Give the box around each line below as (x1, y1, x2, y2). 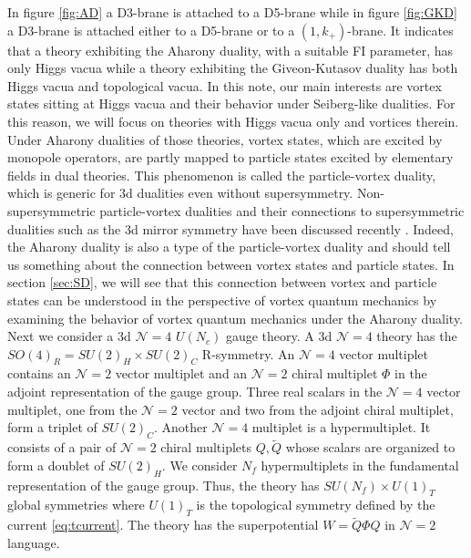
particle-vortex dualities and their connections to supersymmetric (99, 201, 465, 220)
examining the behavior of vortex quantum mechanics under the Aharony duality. (7, 308, 464, 327)
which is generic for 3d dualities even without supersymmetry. (7, 183, 353, 202)
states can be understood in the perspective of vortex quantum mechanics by (7, 290, 437, 309)
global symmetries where (7, 495, 145, 514)
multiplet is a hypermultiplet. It (251, 418, 431, 437)
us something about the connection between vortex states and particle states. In (7, 254, 455, 274)
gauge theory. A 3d (225, 326, 333, 346)
